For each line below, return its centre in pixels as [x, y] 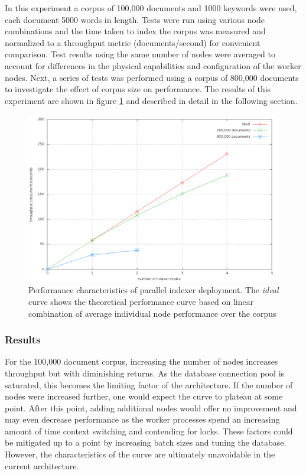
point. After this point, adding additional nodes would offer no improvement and [151, 408]
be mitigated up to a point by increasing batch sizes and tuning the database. [146, 442]
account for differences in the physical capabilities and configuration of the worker [153, 65]
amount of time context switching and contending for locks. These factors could [149, 431]
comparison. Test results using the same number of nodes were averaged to [140, 54]
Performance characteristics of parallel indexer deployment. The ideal [154, 290]
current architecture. [42, 465]
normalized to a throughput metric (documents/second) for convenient [133, 42]
